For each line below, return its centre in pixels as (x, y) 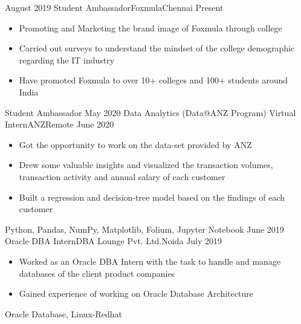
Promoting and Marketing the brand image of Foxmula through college (150, 28)
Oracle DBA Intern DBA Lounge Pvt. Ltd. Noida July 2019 (114, 241)
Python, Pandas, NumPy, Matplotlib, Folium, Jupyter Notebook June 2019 (144, 229)
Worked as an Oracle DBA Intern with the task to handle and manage (150, 261)
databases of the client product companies (97, 273)
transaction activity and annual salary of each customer (122, 176)
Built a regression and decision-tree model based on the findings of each (152, 197)
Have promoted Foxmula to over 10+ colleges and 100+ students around (154, 80)
